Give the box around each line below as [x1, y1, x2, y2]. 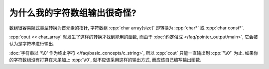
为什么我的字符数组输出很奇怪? [9, 7, 136, 18]
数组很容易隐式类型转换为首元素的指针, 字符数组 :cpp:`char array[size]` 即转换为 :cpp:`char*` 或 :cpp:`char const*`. [9, 25, 244, 31]
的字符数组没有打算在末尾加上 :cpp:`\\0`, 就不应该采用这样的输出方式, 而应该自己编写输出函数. [9, 57, 202, 63]
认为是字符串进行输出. [9, 41, 55, 47]
